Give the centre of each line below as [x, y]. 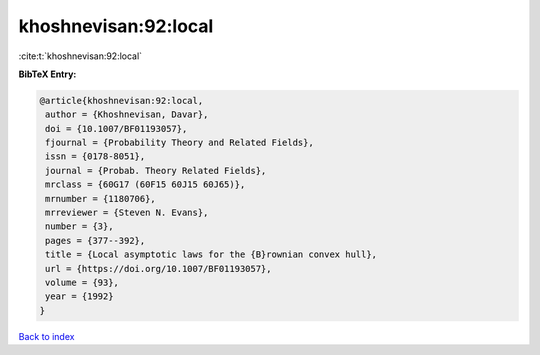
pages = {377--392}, [95, 240]
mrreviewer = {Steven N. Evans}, [127, 213]
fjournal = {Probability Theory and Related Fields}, [179, 143]
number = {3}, [79, 226]
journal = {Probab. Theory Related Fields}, [156, 170]
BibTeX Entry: [47, 74]
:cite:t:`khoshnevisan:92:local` [80, 56]
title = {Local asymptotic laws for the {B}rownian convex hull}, [211, 254]
